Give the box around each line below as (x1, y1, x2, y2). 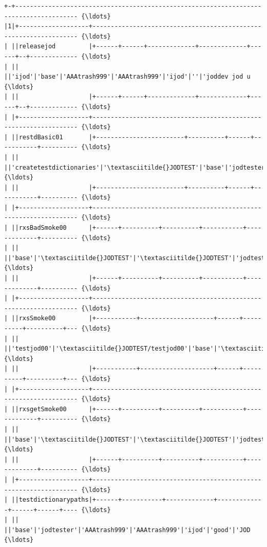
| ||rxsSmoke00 (4, 315, 56, 322)
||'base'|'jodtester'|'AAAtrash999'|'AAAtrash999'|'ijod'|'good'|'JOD (4, 526, 251, 534)
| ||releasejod (4, 43, 56, 50)
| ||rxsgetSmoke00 (4, 405, 67, 413)
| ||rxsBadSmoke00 (4, 224, 67, 232)
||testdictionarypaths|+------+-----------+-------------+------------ (11, 496, 262, 504)
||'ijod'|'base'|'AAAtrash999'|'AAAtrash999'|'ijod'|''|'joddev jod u (4, 73, 251, 81)
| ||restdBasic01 (4, 133, 63, 141)
